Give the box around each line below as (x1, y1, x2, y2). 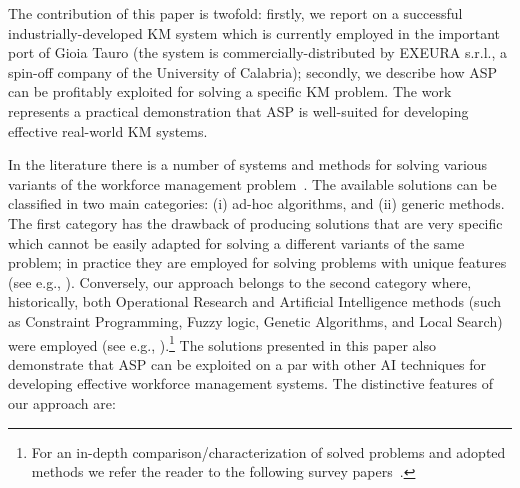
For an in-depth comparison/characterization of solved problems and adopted (31, 441, 506, 462)
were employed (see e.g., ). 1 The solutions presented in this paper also (8, 331, 436, 355)
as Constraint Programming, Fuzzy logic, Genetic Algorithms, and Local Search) (8, 310, 503, 331)
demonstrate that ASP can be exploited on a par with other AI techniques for (8, 353, 487, 374)
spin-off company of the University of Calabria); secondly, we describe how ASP (8, 61, 498, 82)
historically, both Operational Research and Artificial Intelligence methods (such (8, 291, 502, 312)
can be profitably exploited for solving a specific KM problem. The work (8, 81, 452, 102)
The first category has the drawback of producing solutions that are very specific (8, 212, 503, 233)
